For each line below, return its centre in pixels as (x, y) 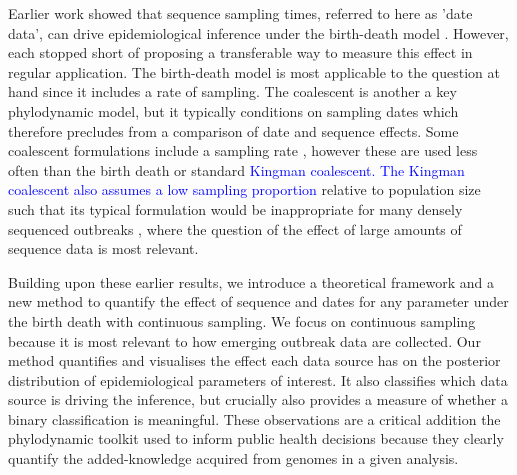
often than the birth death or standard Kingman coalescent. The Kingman (236, 169)
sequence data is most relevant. (103, 248)
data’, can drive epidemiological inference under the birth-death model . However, (258, 32)
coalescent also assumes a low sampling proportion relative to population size (244, 189)
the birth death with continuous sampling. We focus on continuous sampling (242, 320)
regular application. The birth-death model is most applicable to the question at (254, 71)
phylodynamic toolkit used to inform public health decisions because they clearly (256, 438)
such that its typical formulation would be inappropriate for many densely (235, 208)
